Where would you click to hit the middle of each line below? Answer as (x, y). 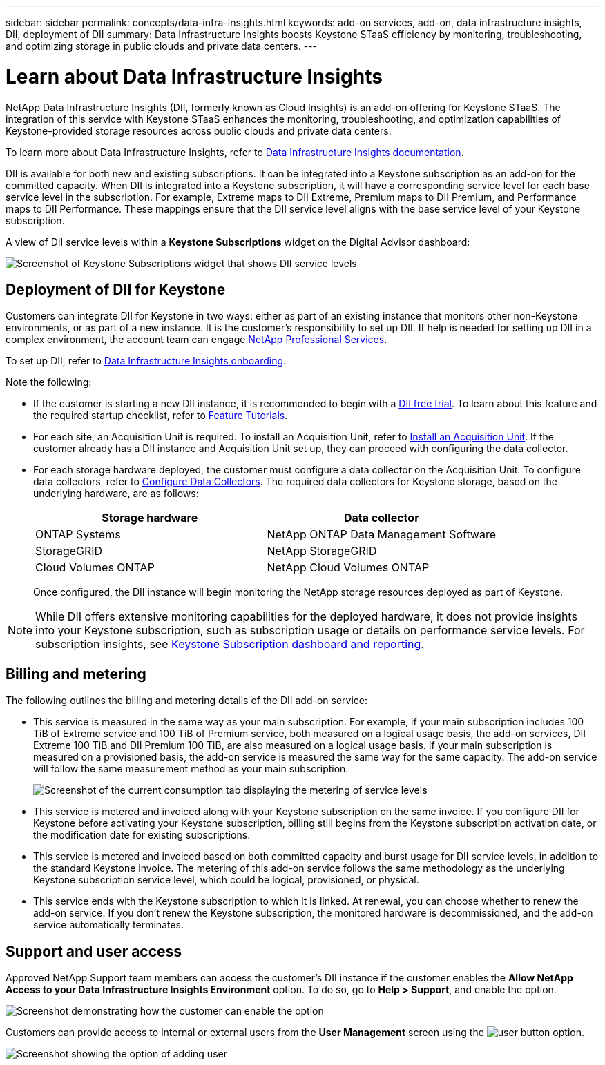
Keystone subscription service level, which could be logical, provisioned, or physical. (226, 880)
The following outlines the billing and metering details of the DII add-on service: (187, 701)
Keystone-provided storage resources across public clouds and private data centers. (199, 130)
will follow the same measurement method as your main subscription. (191, 769)
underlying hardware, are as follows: (116, 494)
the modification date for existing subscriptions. (142, 835)
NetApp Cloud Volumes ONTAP (348, 568)
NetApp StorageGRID (322, 551)
